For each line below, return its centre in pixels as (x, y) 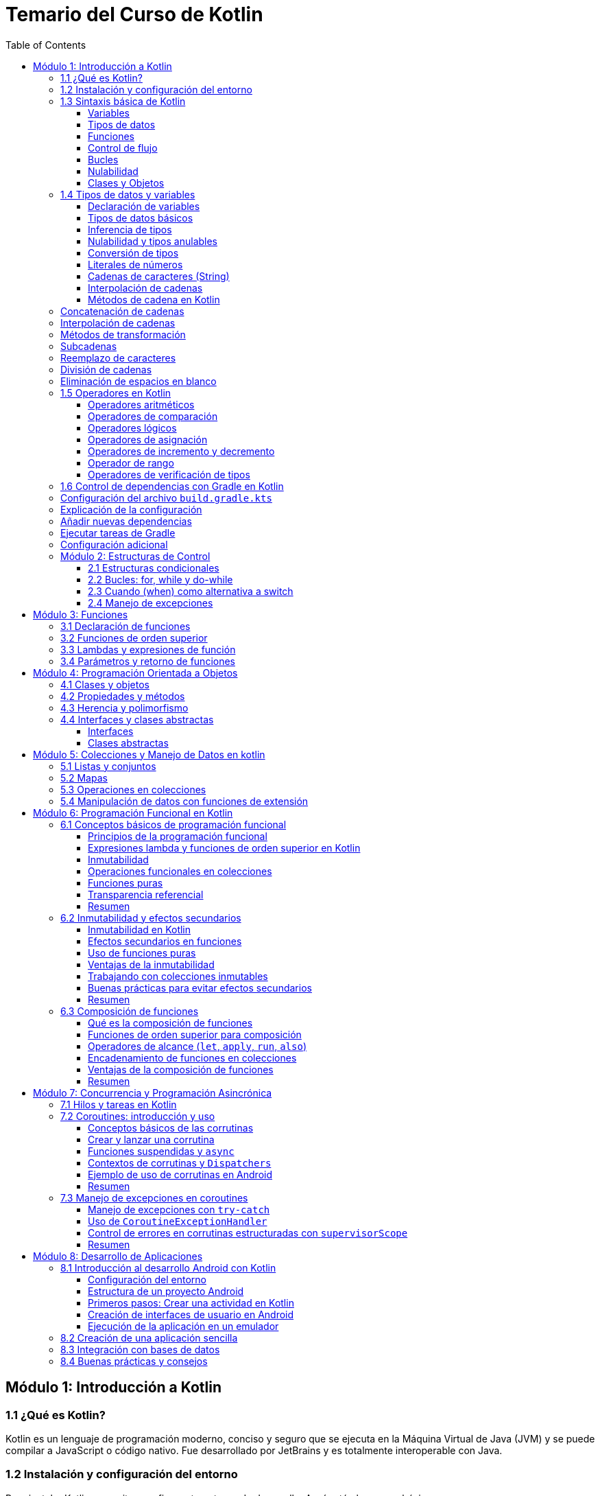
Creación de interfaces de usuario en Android (191, 1314)
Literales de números (135, 264)
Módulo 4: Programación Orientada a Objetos (135, 673)
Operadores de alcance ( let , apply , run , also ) (197, 1046)
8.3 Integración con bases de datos (140, 1349)
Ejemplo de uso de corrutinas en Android (180, 1174)
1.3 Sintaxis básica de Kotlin (123, 101)
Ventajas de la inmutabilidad (151, 964)
